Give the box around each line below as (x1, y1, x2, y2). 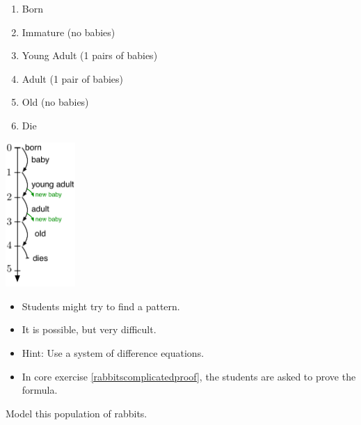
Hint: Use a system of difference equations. (22, 345, 204, 360)
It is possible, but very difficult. (22, 322, 157, 337)
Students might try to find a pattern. (22, 298, 180, 313)
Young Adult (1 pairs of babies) (22, 48, 158, 63)
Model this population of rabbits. (6, 406, 147, 420)
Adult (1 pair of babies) (22, 71, 123, 86)
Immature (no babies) (22, 24, 115, 39)
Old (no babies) (22, 95, 89, 109)
